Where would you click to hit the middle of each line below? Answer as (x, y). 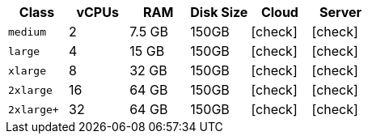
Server (341, 12)
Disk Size (219, 12)
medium (27, 32)
